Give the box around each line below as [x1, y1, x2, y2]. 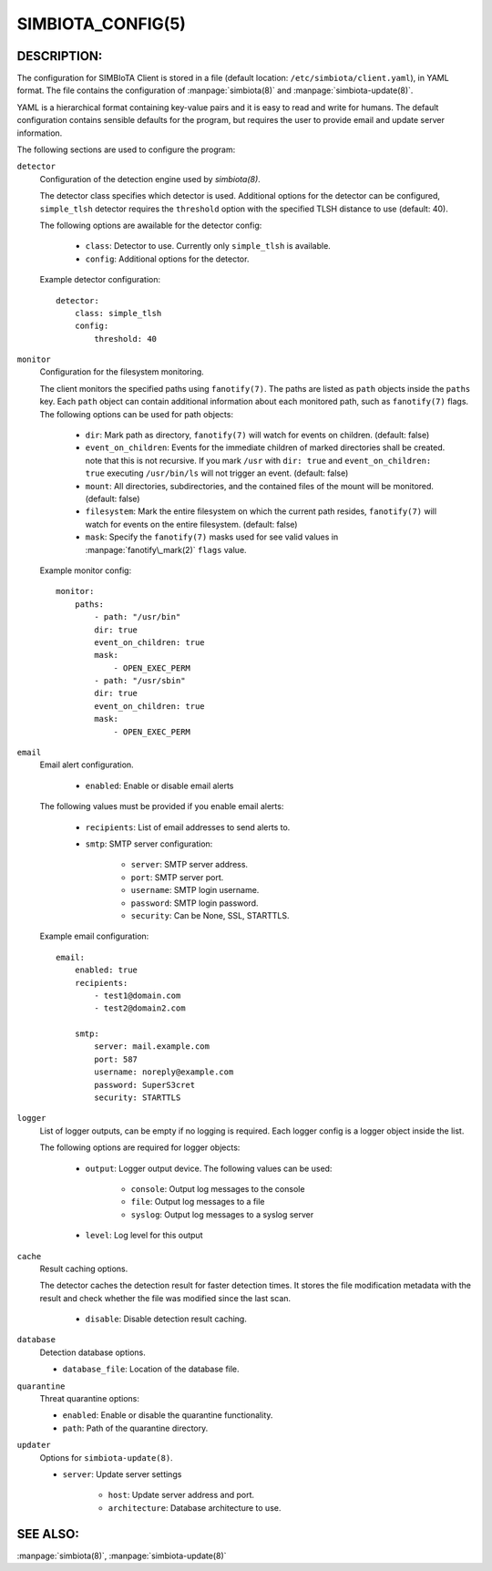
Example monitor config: [39, 565, 132, 576]
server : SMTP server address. [130, 859, 249, 870]
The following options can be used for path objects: [39, 408, 234, 419]
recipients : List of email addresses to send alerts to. [85, 821, 291, 833]
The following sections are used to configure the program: [16, 144, 236, 155]
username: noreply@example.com [94, 1067, 234, 1077]
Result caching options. [39, 1263, 128, 1274]
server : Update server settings [62, 1469, 182, 1480]
